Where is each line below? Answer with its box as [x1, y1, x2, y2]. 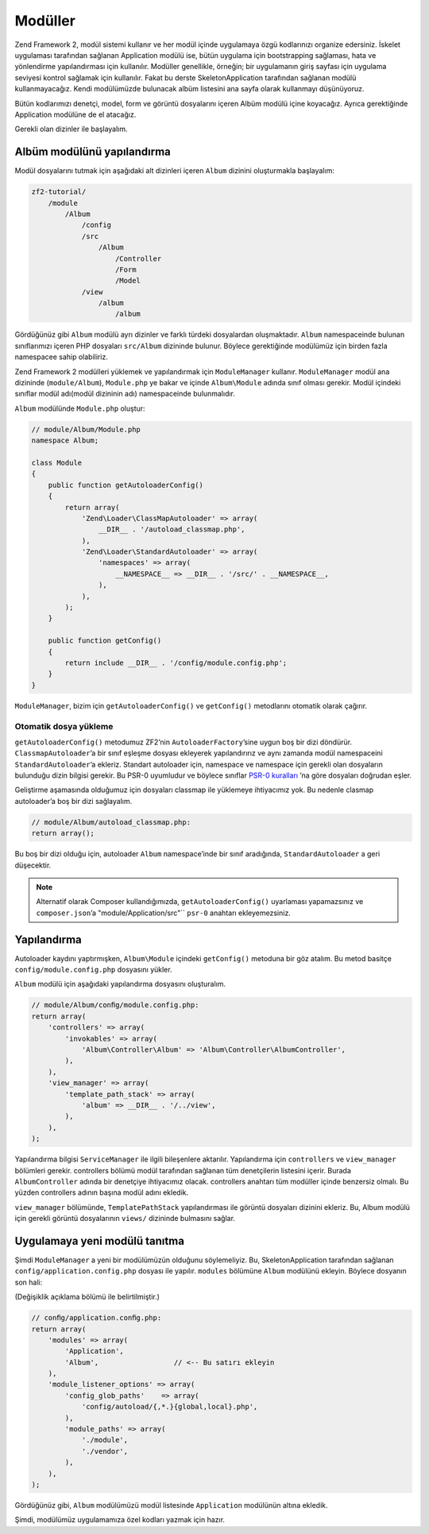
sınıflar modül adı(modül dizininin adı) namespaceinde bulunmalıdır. [14, 389, 236, 399]
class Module [31, 458, 83, 467]
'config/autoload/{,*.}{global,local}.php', [81, 1402, 258, 1412]
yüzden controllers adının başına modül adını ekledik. [14, 1188, 189, 1197]
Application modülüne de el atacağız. [14, 110, 137, 119]
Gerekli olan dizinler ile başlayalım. [14, 124, 128, 134]
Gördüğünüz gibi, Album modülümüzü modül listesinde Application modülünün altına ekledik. [14, 1500, 329, 1509]
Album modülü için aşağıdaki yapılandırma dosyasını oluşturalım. [14, 980, 226, 989]
